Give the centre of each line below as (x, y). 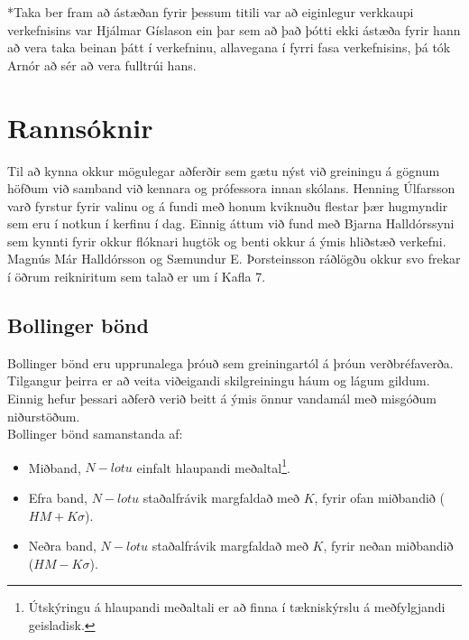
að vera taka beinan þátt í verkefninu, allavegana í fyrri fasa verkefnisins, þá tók (229, 47)
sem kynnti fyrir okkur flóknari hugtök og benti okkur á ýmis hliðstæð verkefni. (227, 241)
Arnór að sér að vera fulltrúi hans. (102, 65)
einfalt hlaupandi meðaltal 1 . (213, 466)
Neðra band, (62, 546)
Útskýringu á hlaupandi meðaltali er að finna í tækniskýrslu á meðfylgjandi (237, 607)
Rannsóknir (80, 127)
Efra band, (58, 498)
